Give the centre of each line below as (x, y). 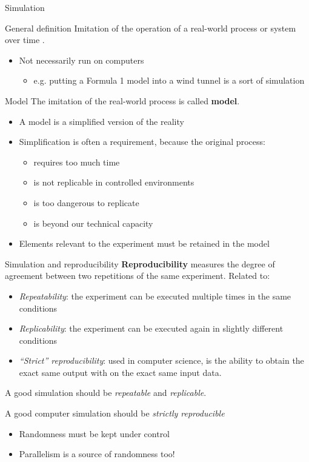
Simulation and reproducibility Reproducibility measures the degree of (140, 263)
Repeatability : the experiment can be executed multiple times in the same (155, 296)
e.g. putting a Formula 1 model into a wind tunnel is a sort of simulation (169, 80)
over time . (25, 40)
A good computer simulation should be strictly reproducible (115, 413)
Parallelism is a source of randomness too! (97, 454)
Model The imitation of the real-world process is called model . (122, 100)
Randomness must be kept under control (95, 433)
